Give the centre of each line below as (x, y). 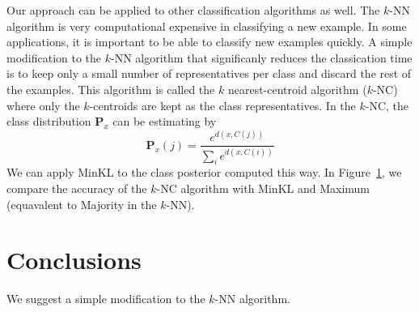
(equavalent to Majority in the (82, 204)
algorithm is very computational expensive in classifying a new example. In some (207, 26)
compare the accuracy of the (77, 188)
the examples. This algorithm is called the (111, 89)
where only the (43, 105)
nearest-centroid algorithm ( (297, 89)
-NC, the (387, 105)
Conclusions (74, 260)
